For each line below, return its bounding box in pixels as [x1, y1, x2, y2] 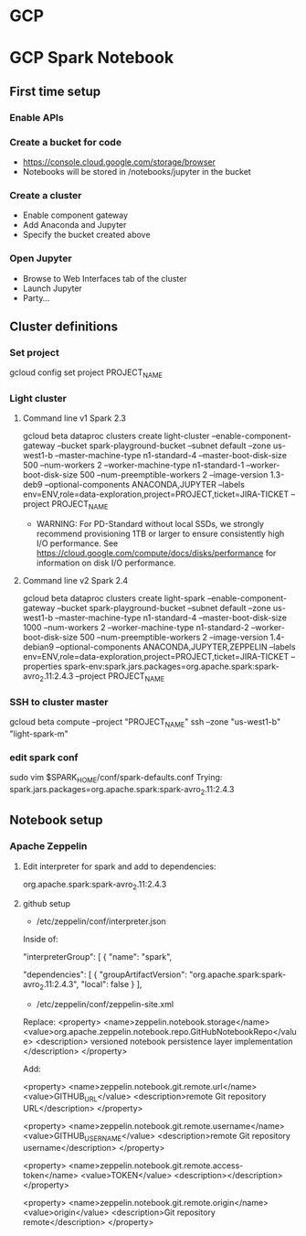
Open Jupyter [9, 253, 72, 265]
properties [22, 661, 62, 672]
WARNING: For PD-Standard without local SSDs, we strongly [36, 519, 265, 530]
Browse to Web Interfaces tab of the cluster [22, 273, 187, 284]
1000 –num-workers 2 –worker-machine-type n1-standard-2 [22, 622, 249, 633]
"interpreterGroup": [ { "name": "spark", [22, 951, 173, 962]
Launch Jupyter [22, 283, 82, 294]
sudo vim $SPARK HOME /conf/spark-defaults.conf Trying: [9, 772, 223, 785]
